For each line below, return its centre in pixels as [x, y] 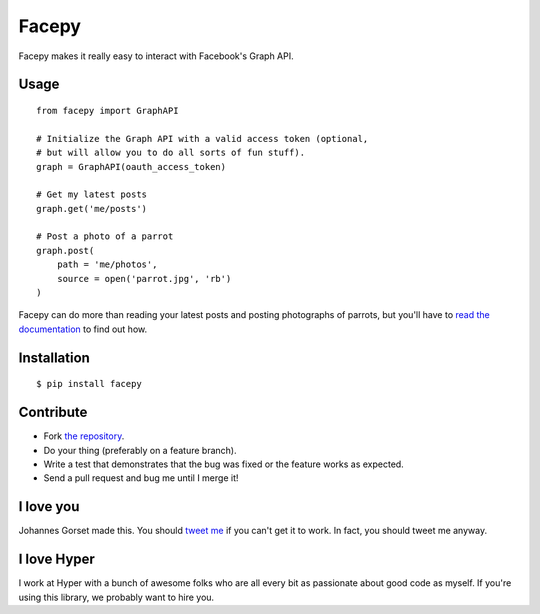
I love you [49, 506]
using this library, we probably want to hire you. [116, 597]
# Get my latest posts [92, 194]
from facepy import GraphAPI [107, 110]
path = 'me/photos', [107, 264]
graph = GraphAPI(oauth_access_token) [131, 166]
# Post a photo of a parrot [105, 236]
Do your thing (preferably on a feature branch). [140, 450]
